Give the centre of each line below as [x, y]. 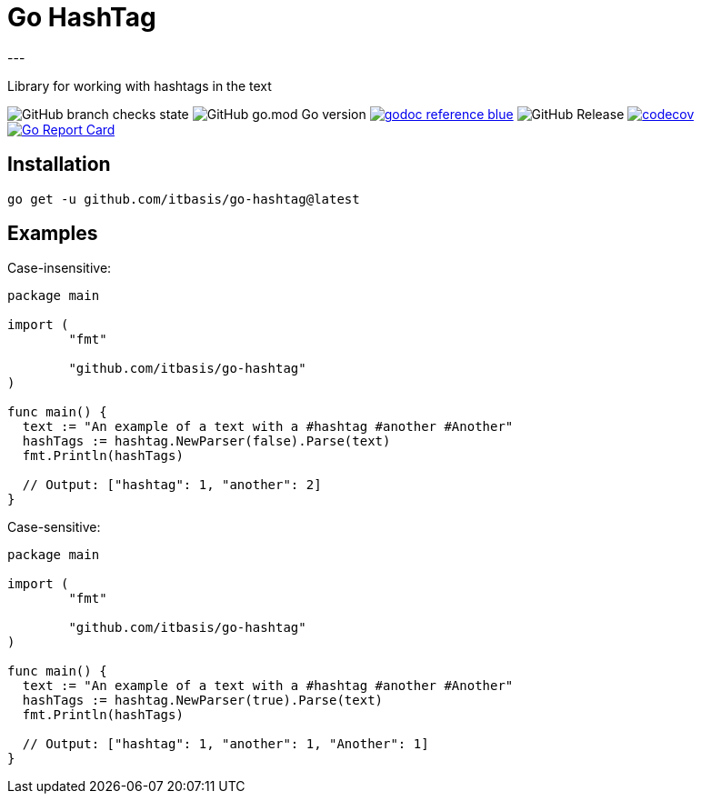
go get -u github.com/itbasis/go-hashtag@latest [184, 199]
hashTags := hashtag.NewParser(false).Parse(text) [206, 441]
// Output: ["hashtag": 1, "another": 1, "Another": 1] [225, 744]
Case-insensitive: [60, 268]
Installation [59, 165]
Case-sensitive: [54, 527]
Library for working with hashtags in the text [140, 85]
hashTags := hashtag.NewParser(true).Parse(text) [203, 701]
